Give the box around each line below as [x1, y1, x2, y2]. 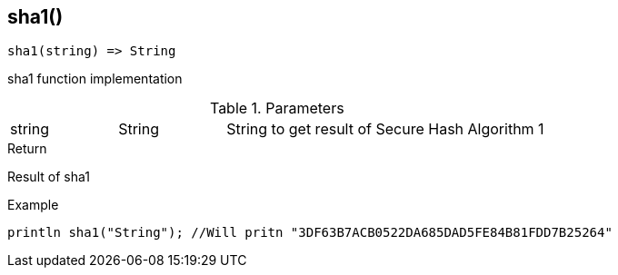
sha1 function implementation [7, 71, 183, 87]
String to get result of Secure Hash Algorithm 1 [226, 120, 544, 139]
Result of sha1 [7, 169, 90, 185]
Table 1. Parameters [209, 99, 344, 118]
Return [7, 141, 47, 157]
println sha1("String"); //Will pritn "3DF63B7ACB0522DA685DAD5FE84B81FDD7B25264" [7, 225, 613, 241]
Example [7, 197, 59, 213]
